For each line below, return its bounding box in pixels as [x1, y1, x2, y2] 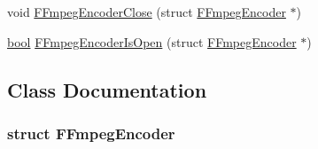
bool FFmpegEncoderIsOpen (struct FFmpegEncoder [7, 32, 297, 51]
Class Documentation [7, 75, 207, 103]
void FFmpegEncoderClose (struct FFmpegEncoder [7, 3, 286, 20]
